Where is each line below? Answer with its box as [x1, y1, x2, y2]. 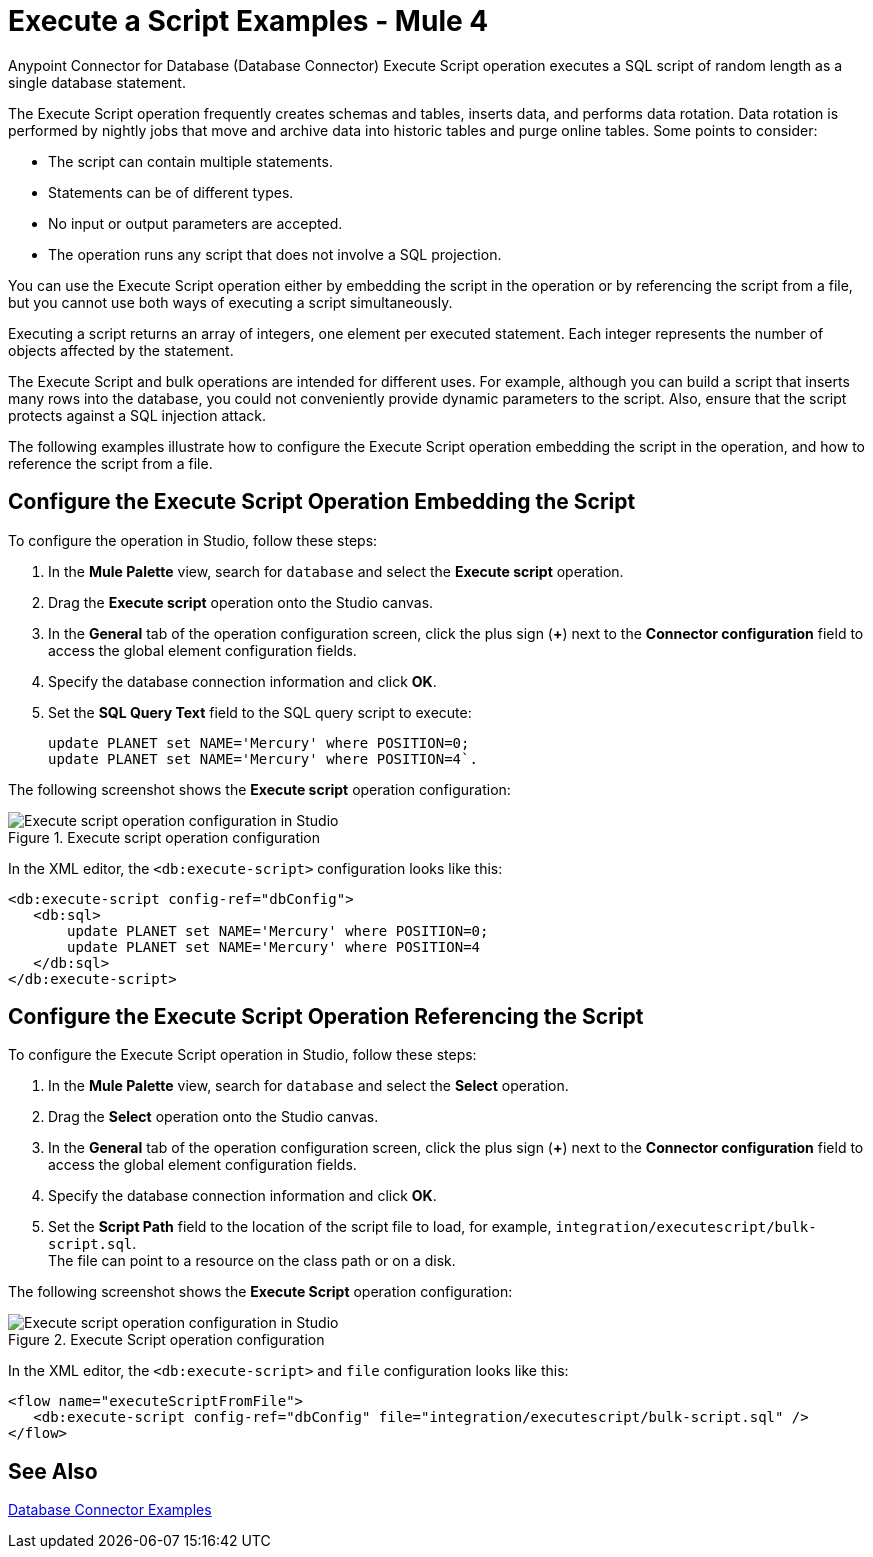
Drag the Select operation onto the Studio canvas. [48, 1108, 379, 1126]
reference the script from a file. [8, 454, 213, 472]
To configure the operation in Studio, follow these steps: [8, 531, 378, 549]
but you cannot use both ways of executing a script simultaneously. [8, 293, 453, 311]
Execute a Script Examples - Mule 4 [8, 4, 489, 38]
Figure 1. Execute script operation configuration [8, 828, 321, 846]
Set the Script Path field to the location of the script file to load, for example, [48, 1218, 552, 1236]
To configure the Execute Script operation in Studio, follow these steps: [8, 1046, 477, 1064]
